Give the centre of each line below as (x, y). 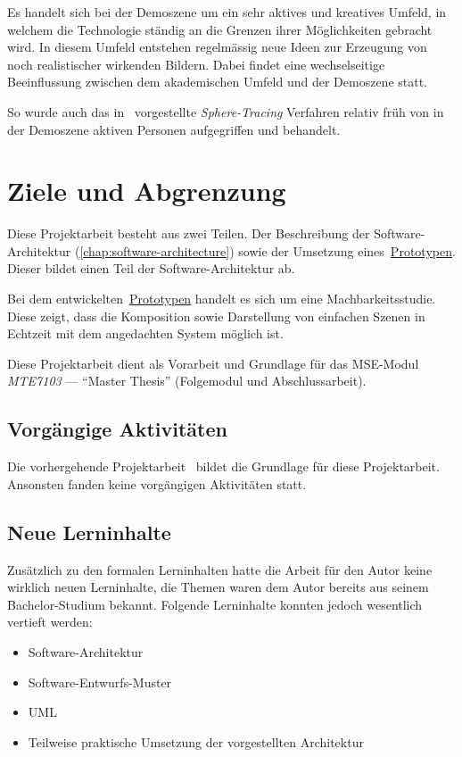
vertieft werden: (50, 622)
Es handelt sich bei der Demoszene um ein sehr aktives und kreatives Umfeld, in (227, 12)
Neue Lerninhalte (89, 532)
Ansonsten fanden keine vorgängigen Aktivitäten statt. (157, 483)
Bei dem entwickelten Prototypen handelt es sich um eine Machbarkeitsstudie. (222, 299)
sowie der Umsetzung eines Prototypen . (347, 250)
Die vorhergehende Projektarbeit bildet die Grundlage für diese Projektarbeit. (223, 466)
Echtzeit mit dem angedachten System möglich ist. (145, 333)
